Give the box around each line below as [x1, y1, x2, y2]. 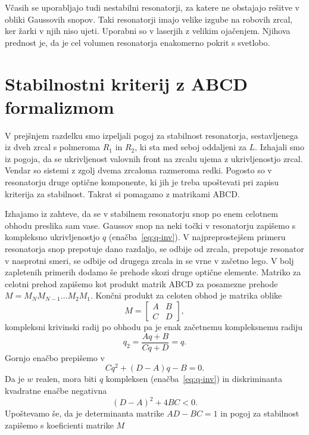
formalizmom [5, 94, 114, 119]
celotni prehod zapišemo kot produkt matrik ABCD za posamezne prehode [5, 277, 278, 290]
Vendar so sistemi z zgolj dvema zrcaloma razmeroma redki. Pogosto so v [5, 164, 272, 176]
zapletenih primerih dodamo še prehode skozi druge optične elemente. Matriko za [5, 266, 301, 278]
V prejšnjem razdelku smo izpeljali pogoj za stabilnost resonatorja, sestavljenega [5, 129, 298, 141]
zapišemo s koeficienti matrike [5, 418, 114, 431]
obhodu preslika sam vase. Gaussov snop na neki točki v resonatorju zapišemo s [5, 219, 296, 231]
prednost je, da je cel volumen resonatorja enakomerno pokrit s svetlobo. [5, 36, 270, 48]
